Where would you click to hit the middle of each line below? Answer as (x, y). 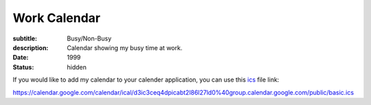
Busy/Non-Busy (89, 38)
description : (31, 47)
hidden (77, 67)
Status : (23, 67)
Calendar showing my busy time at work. (125, 47)
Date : (21, 58)
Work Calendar (57, 18)
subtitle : (25, 38)
